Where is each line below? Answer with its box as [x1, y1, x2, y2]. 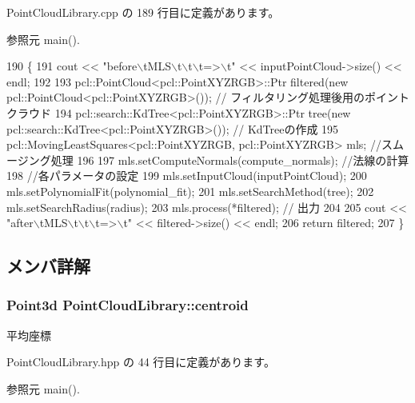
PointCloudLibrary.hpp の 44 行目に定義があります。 [6, 353, 275, 370]
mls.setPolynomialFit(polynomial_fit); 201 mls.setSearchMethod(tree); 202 [6, 182, 374, 199]
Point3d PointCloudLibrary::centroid [6, 295, 249, 315]
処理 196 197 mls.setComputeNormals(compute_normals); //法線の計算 [50, 151, 409, 168]
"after [6, 214, 34, 231]
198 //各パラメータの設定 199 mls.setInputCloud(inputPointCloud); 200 [6, 167, 367, 184]
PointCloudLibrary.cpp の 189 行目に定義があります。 [6, 4, 280, 20]
